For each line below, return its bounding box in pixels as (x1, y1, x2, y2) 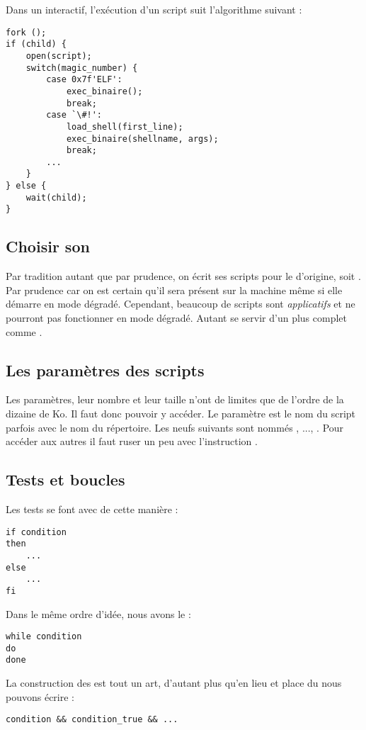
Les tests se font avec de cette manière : (6, 502, 178, 517)
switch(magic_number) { (25, 62, 138, 73)
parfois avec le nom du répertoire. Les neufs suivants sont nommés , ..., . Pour (6, 420, 344, 434)
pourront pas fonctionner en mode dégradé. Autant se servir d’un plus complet (6, 310, 348, 325)
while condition (6, 631, 82, 642)
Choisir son (6, 235, 90, 257)
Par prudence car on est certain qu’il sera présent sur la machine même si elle (6, 282, 343, 297)
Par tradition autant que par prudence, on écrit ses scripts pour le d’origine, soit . (6, 269, 361, 283)
